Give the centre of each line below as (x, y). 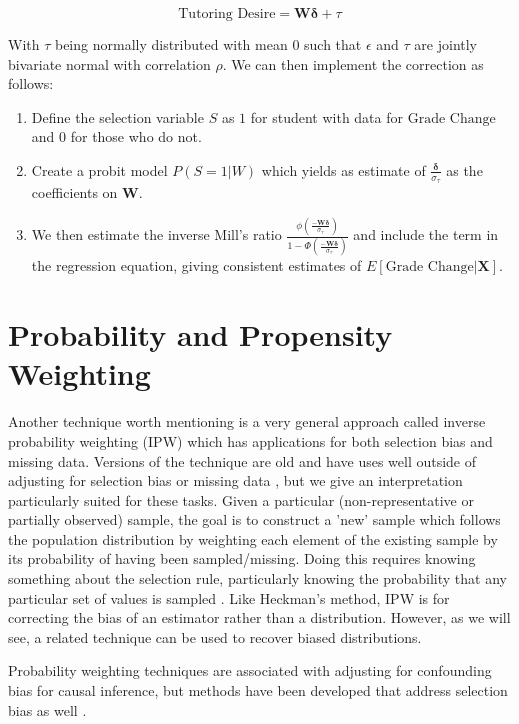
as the (464, 169)
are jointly (446, 44)
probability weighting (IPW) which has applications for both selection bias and (250, 440)
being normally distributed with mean (171, 44)
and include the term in (426, 234)
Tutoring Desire (227, 14)
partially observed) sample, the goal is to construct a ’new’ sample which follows (254, 519)
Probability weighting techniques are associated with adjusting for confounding (250, 670)
